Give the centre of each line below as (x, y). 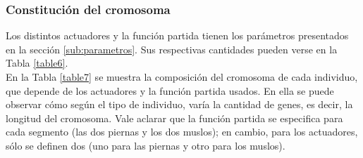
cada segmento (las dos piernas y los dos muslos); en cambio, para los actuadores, (182, 132)
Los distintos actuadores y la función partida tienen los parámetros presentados (177, 35)
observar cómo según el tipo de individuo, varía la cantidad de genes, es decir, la (179, 104)
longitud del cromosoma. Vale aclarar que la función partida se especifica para (174, 118)
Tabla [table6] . (37, 63)
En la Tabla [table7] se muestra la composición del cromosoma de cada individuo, (182, 77)
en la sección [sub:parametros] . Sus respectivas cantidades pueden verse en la (172, 49)
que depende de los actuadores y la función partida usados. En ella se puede (170, 90)
